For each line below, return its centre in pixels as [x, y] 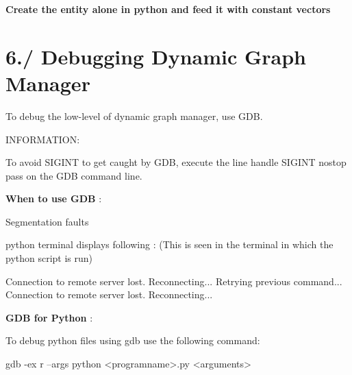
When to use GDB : [54, 198]
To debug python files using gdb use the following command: [133, 340]
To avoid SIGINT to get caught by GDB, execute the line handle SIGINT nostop [176, 162]
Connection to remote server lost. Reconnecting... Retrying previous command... [174, 281]
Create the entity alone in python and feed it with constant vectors [168, 9]
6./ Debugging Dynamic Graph [156, 56]
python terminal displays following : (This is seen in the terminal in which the [169, 244]
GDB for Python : [49, 317]
